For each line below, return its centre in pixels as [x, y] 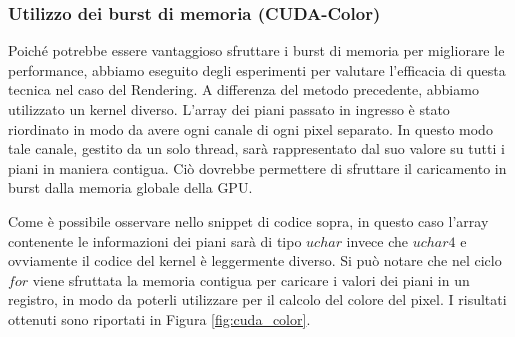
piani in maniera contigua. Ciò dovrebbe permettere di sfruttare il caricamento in [257, 167]
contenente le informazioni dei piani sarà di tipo [155, 240]
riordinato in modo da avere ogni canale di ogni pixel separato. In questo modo [250, 128]
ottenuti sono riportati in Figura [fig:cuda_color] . [159, 318]
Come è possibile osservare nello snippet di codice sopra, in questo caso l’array [248, 220]
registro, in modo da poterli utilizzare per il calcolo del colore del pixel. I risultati [257, 299]
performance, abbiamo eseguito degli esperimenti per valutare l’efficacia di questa [257, 69]
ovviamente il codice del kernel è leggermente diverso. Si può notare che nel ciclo [255, 260]
